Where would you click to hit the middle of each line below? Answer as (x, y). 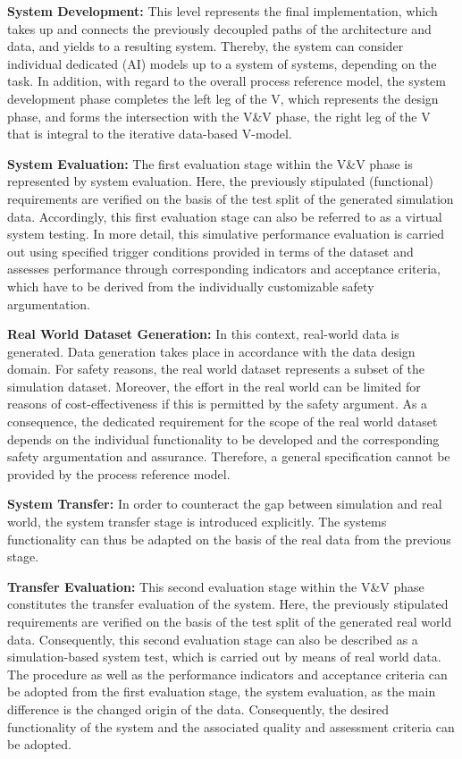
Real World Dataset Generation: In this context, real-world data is (203, 334)
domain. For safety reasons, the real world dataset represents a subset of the (216, 369)
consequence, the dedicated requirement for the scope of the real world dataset (223, 422)
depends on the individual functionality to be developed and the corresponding (223, 439)
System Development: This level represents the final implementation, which (223, 11)
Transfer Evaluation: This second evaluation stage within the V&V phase (216, 586)
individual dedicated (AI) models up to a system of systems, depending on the (222, 63)
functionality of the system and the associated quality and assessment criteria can (231, 726)
